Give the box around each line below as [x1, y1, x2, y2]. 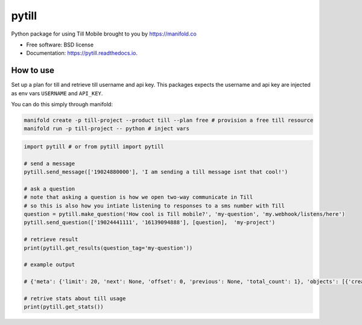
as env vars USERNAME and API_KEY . [11, 89, 103, 96]
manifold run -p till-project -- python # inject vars [24, 125, 189, 132]
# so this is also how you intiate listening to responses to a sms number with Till [24, 202, 285, 209]
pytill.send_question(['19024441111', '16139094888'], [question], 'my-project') [24, 219, 276, 226]
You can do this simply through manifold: [11, 101, 113, 108]
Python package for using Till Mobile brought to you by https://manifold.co [11, 30, 197, 37]
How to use [11, 65, 54, 75]
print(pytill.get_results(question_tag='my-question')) [24, 244, 193, 251]
